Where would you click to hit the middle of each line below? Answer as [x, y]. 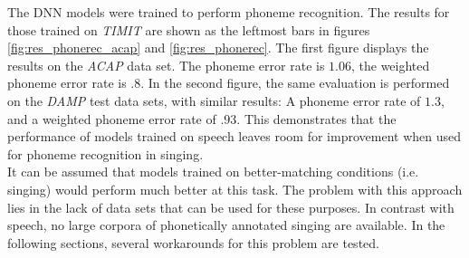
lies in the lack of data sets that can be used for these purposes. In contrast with [231, 207]
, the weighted [390, 65]
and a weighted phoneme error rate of [112, 118]
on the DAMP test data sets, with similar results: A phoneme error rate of [214, 100]
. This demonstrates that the [316, 118]
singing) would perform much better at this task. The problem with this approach [235, 189]
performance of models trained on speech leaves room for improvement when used [234, 136]
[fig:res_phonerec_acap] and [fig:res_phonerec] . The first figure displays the [218, 48]
